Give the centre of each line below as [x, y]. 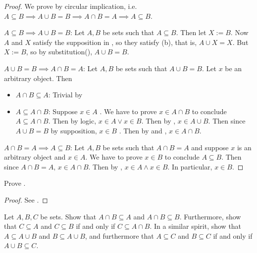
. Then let [191, 32]
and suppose [210, 147]
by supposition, [74, 130]
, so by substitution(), [59, 52]
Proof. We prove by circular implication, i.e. [71, 6]
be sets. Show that [68, 216]
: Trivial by [65, 95]
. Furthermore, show [210, 216]
